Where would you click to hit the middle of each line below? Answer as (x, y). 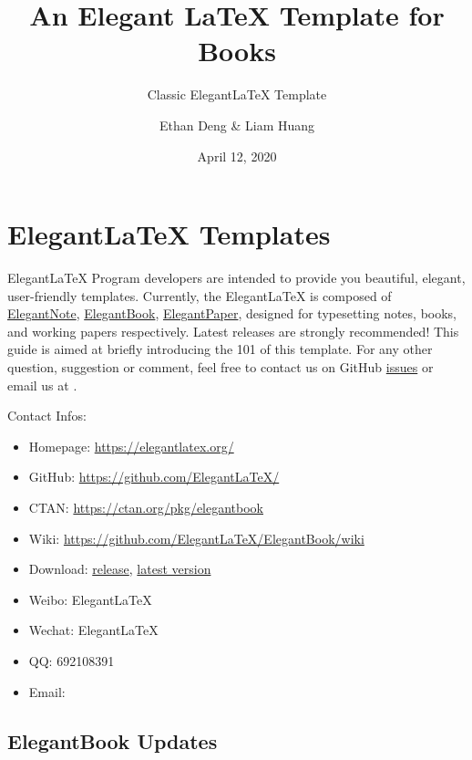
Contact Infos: (47, 416)
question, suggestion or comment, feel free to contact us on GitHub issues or (221, 367)
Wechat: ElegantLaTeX (93, 630)
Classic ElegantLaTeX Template (237, 94)
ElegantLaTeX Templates (169, 234)
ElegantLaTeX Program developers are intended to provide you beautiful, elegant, (236, 278)
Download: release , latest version (120, 569)
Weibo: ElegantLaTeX (90, 599)
